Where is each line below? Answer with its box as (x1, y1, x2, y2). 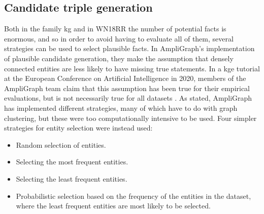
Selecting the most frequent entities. (16, 156, 128, 167)
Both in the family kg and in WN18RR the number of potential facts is (4, 23, 226, 34)
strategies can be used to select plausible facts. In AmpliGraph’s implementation (4, 43, 255, 54)
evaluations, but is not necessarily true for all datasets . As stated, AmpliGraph (4, 93, 252, 103)
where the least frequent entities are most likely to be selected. (16, 200, 211, 211)
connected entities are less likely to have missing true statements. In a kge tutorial (4, 63, 260, 73)
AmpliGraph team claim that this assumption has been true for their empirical (4, 82, 250, 93)
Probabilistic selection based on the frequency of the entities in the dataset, (16, 190, 251, 201)
